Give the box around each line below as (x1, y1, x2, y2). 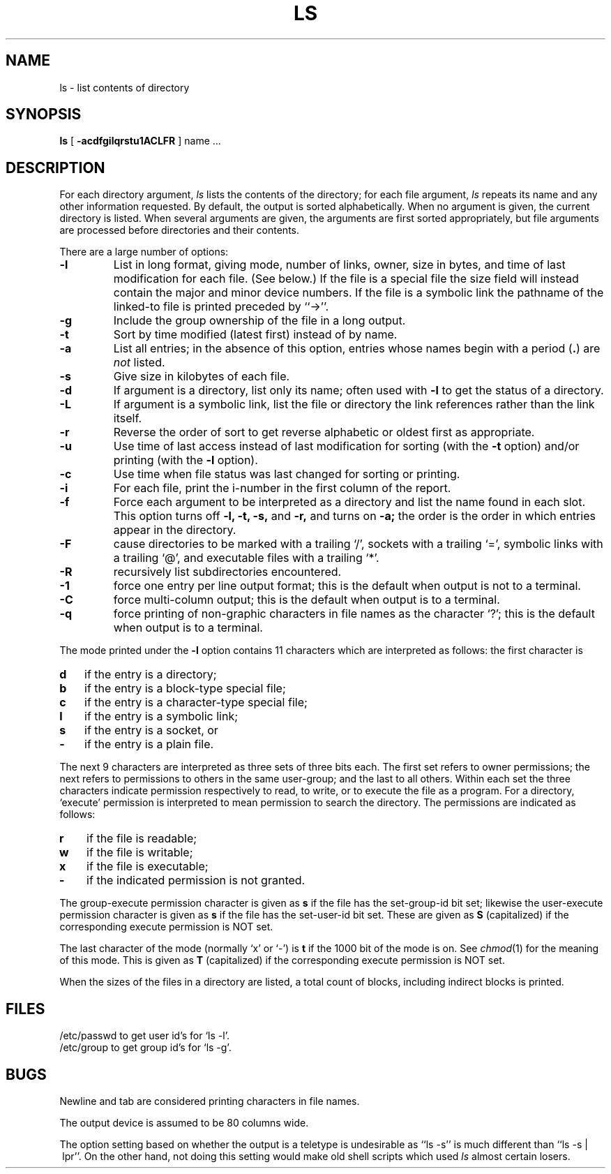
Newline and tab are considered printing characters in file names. (59, 1094, 360, 1107)
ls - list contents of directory (59, 81, 190, 94)
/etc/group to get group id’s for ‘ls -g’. (59, 1041, 232, 1054)
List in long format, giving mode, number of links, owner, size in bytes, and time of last (113, 258, 566, 272)
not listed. (113, 355, 165, 370)
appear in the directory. (113, 523, 236, 537)
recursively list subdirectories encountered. (113, 565, 342, 579)
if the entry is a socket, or (84, 723, 218, 738)
